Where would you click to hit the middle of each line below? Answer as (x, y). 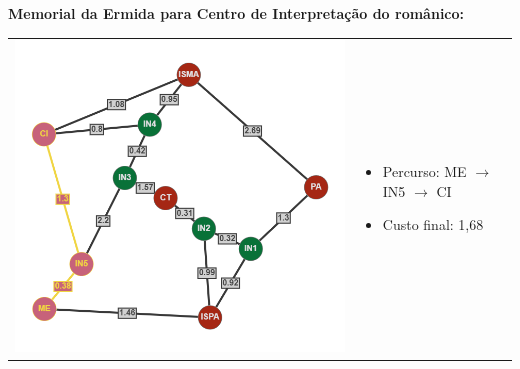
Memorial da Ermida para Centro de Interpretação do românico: (236, 13)
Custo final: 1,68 (433, 224)
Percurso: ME (424, 171)
